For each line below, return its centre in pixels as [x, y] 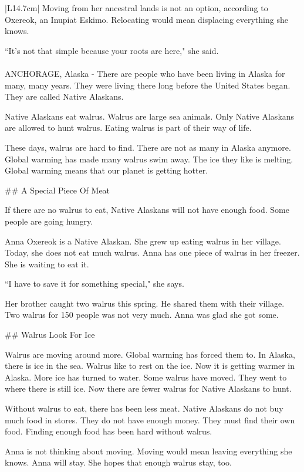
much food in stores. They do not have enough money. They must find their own [150, 420]
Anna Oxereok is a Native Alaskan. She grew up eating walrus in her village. [143, 241]
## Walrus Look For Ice [50, 335]
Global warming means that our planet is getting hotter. [107, 170]
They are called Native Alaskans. [64, 96]
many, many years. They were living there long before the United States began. [148, 85]
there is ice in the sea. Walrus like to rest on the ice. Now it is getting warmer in [150, 366]
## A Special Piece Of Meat [58, 190]
